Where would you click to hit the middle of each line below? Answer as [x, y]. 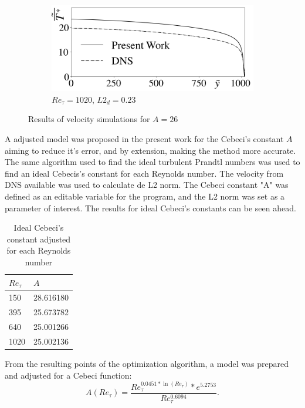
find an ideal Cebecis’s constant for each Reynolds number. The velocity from [144, 173]
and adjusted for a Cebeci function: [68, 375]
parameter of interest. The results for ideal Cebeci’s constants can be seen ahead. [150, 208]
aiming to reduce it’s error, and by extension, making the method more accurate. [150, 150]
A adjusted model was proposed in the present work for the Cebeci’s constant [144, 138]
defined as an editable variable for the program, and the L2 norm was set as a [145, 196]
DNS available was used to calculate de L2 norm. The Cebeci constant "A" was [147, 185]
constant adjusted [39, 239]
